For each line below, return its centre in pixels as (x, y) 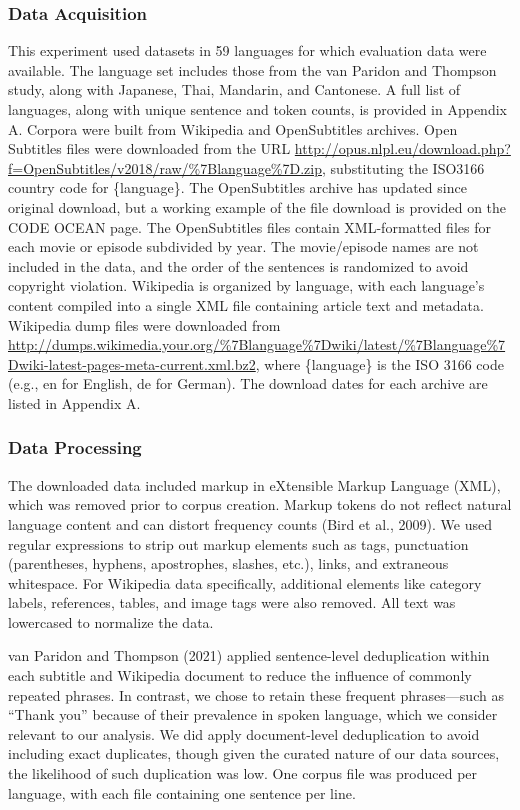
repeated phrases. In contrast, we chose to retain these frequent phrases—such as (256, 694)
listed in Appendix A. (74, 402)
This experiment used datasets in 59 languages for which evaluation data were (247, 50)
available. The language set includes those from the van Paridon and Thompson (252, 69)
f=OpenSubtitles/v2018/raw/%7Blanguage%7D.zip (165, 167)
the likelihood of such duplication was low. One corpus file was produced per (243, 773)
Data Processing (75, 447)
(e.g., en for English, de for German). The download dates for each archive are (248, 383)
